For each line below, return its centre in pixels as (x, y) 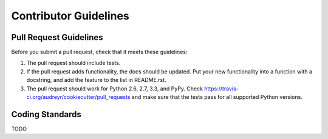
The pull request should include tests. (73, 63)
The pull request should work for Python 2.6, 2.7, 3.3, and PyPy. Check (115, 89)
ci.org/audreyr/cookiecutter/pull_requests (78, 97)
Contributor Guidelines (70, 16)
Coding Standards (46, 114)
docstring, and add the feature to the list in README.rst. (96, 80)
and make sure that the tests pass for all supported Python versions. (217, 97)
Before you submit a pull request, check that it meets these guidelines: (99, 52)
